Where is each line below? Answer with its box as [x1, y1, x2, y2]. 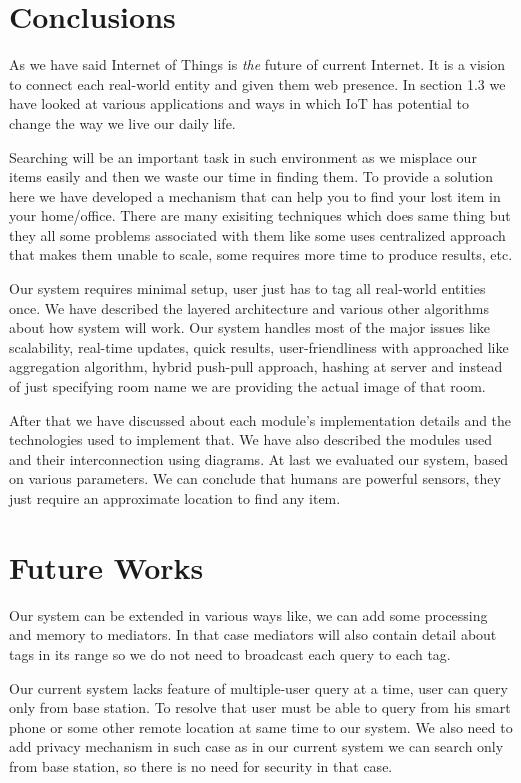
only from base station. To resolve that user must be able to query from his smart [9, 697, 511, 718]
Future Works [9, 546, 204, 587]
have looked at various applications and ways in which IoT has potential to [9, 93, 470, 114]
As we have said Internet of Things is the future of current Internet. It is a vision [9, 54, 506, 75]
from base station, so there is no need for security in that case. [9, 755, 393, 776]
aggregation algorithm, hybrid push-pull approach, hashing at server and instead [9, 356, 503, 377]
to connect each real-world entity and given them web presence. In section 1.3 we [9, 73, 506, 94]
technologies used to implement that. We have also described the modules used [9, 429, 493, 450]
